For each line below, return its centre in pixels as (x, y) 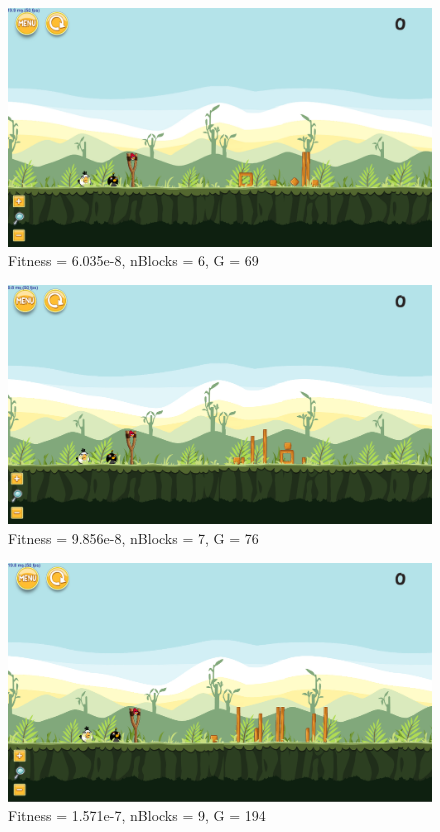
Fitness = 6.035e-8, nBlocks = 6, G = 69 (133, 260)
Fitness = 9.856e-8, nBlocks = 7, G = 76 (133, 538)
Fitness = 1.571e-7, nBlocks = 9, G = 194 (137, 815)
